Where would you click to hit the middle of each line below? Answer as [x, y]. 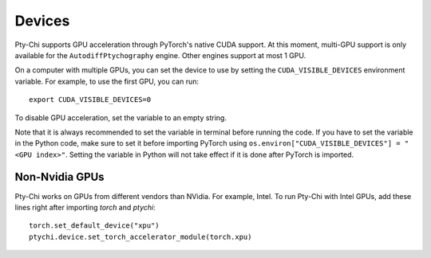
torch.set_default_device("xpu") [94, 226]
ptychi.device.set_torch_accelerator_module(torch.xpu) [140, 236]
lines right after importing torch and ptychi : [85, 207]
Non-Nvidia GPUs [59, 177]
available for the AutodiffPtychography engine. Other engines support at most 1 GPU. [160, 55]
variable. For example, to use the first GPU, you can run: [107, 81]
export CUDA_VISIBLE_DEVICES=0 [90, 100]
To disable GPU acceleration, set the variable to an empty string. [121, 117]
